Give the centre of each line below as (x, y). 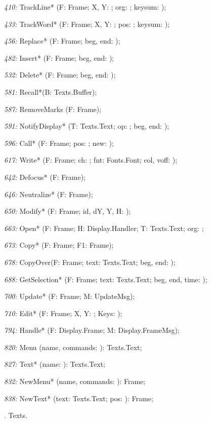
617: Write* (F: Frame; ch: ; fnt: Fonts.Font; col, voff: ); (91, 160)
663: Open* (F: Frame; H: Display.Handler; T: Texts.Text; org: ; (104, 228)
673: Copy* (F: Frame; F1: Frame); (59, 245)
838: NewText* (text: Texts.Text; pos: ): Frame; (79, 398)
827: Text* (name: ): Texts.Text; (55, 364)
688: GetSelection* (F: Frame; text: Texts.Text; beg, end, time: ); (106, 279)
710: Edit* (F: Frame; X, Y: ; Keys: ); (63, 313)
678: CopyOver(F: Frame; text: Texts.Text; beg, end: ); (90, 262)
